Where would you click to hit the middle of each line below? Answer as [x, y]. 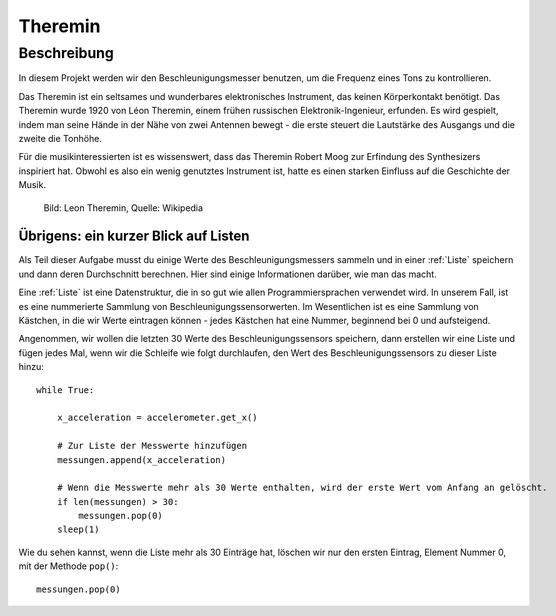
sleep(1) [78, 529]
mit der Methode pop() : [68, 566]
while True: [65, 389]
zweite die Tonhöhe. [60, 138]
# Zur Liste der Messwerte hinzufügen [152, 446]
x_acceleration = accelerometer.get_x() [157, 418]
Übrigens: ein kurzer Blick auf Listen [134, 236]
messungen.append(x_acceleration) [141, 459]
